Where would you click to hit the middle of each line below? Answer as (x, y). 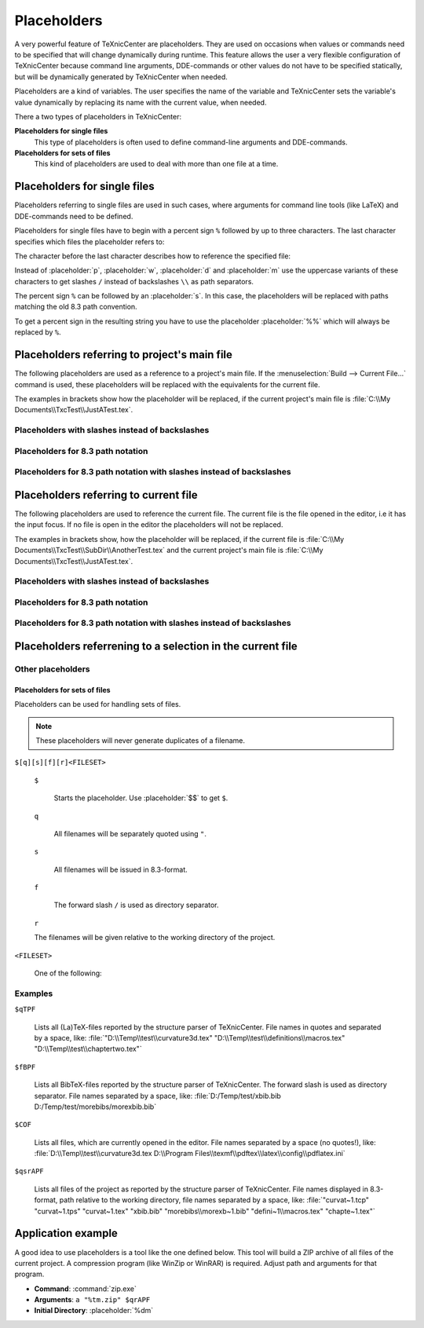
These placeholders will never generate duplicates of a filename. (141, 740)
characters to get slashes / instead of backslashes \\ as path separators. (134, 281)
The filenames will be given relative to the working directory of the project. (155, 938)
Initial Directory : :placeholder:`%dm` (94, 1311)
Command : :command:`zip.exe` (85, 1289)
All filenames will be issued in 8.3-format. (121, 869)
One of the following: (68, 973)
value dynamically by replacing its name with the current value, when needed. (141, 102)
